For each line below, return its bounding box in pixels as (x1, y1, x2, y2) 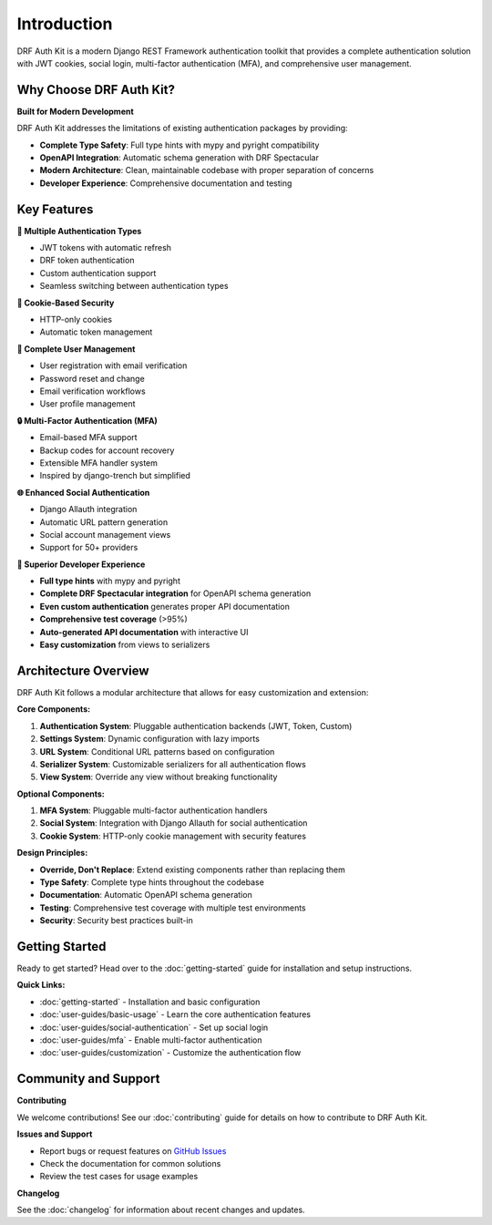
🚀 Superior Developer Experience (16, 559, 146, 570)
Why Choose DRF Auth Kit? (16, 82, 175, 98)
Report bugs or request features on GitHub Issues (39, 1145, 227, 1157)
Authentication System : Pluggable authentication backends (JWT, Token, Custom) (39, 720, 353, 731)
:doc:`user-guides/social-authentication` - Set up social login (39, 1022, 269, 1033)
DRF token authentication (39, 255, 135, 266)
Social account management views (39, 529, 171, 540)
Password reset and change (39, 373, 145, 384)
